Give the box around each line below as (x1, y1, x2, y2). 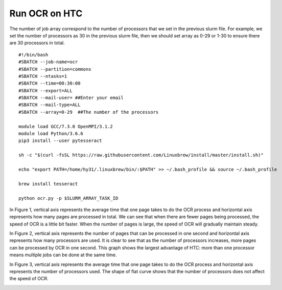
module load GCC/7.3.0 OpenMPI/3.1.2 (18, 123, 113, 129)
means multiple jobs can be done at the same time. (9, 252, 117, 258)
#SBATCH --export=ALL (18, 88, 73, 93)
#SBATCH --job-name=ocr (18, 59, 78, 65)
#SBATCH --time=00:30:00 (18, 80, 81, 87)
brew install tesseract (18, 181, 78, 187)
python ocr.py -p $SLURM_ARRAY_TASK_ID (18, 195, 119, 201)
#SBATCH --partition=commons (18, 66, 91, 72)
